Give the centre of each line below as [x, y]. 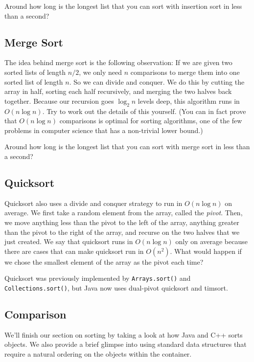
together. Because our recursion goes [59, 101]
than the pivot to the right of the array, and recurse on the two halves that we [122, 232]
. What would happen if [206, 251]
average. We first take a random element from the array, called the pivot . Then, [124, 213]
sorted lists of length [35, 72]
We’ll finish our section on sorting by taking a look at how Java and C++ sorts [124, 334]
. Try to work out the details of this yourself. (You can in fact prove [144, 111]
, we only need [101, 72]
